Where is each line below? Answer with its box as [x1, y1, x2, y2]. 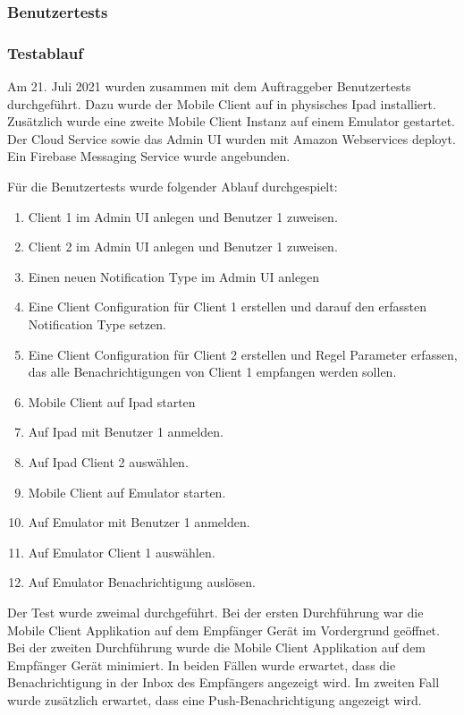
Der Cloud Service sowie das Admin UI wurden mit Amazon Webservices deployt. [7, 129, 456, 148]
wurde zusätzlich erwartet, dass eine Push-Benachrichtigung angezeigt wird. [7, 690, 422, 709]
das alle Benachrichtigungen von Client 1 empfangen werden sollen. [28, 362, 397, 381]
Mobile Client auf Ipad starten [28, 392, 196, 411]
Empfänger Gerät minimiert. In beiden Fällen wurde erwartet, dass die [7, 655, 396, 674]
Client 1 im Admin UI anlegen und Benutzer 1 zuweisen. [28, 207, 338, 226]
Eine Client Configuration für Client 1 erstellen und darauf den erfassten [28, 297, 426, 316]
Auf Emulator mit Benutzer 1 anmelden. [28, 513, 250, 532]
